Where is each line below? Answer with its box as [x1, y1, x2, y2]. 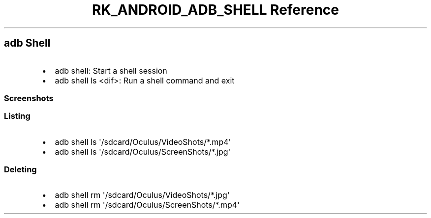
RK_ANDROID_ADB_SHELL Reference [92, 1, 339, 18]
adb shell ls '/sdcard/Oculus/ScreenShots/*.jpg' [55, 146, 231, 157]
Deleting [4, 164, 37, 175]
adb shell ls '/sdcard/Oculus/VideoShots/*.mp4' [55, 136, 231, 147]
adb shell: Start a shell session [55, 65, 167, 76]
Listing [4, 111, 31, 121]
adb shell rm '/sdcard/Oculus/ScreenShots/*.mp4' [55, 200, 240, 210]
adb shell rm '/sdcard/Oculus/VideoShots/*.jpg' [55, 190, 230, 200]
